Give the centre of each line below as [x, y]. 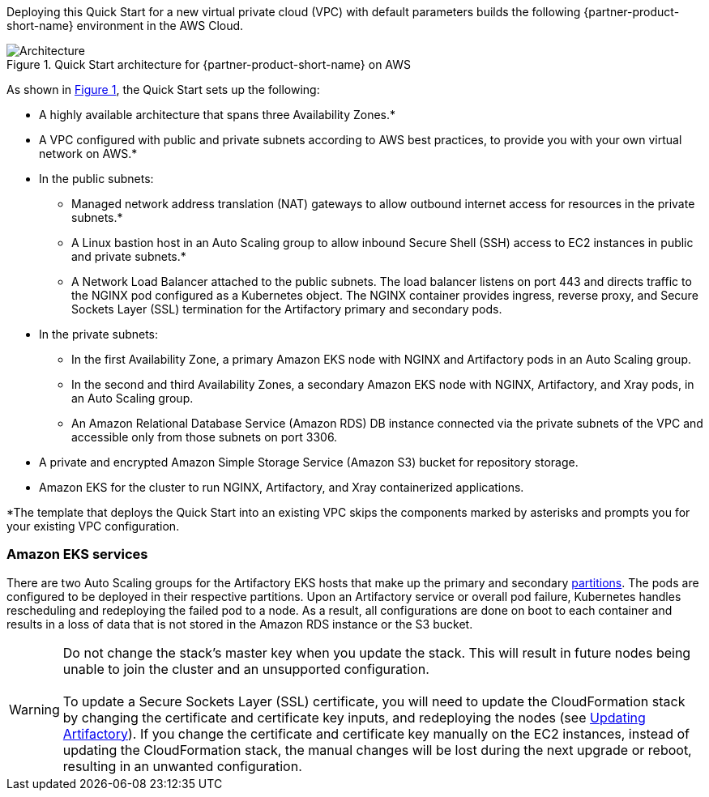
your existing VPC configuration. [93, 526]
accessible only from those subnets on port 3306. [205, 437]
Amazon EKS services [77, 554]
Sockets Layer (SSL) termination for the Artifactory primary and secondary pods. [287, 309]
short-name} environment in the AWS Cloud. [125, 26]
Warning [34, 709]
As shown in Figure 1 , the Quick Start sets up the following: [163, 90]
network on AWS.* [88, 153]
